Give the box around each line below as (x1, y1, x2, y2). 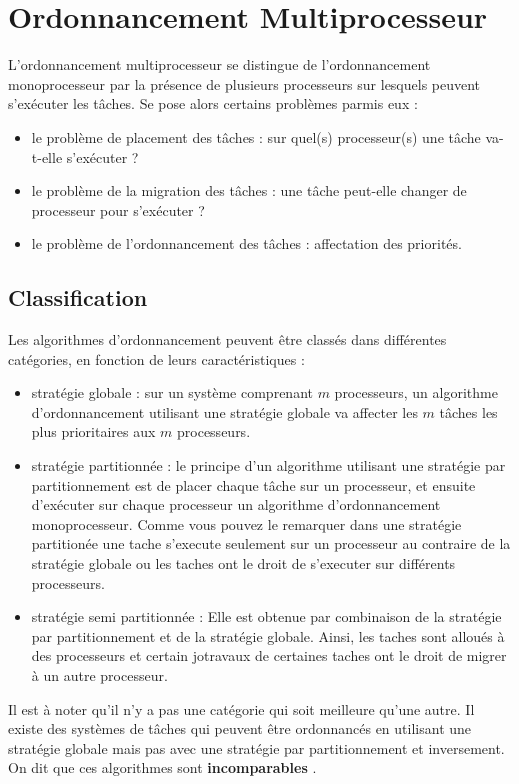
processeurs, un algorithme (334, 382, 498, 403)
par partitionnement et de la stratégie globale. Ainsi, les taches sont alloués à (31, 625, 505, 646)
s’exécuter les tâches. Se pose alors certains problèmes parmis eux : (8, 93, 418, 114)
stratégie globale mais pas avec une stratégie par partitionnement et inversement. (8, 737, 505, 758)
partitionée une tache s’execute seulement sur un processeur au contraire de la (31, 533, 511, 554)
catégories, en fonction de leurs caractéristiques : (8, 348, 305, 369)
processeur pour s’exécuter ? (31, 199, 205, 220)
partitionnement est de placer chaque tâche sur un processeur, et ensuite (31, 474, 476, 495)
